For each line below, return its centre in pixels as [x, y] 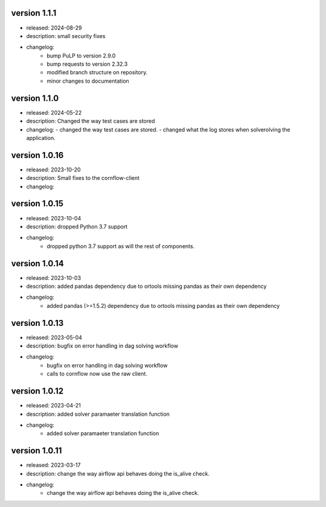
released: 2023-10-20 [53, 170]
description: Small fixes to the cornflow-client [83, 178]
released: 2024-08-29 [54, 28]
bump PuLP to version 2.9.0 [81, 56]
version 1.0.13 [37, 323]
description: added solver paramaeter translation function [98, 414]
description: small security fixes [66, 36]
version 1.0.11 [37, 451]
